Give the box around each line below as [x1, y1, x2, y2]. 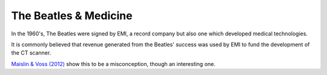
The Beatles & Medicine [11, 9, 133, 22]
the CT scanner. [11, 49, 51, 56]
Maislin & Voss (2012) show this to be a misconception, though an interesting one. [11, 60, 216, 67]
